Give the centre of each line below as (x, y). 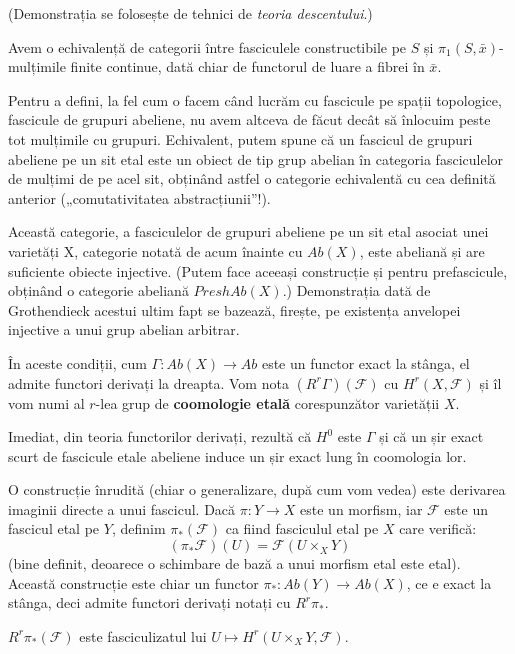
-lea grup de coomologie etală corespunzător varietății (267, 402)
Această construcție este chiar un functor (133, 582)
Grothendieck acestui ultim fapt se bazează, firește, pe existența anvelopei (234, 309)
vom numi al (46, 402)
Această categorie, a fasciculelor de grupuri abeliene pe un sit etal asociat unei (248, 231)
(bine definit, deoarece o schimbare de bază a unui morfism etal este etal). (234, 563)
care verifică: (438, 528)
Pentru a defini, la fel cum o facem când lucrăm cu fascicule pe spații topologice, (255, 99)
